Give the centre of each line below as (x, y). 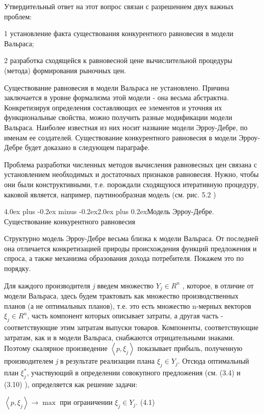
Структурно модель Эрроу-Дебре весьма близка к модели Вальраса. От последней (131, 238)
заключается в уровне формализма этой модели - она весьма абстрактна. (116, 97)
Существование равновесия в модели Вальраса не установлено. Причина (117, 87)
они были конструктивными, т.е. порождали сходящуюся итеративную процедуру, (131, 184)
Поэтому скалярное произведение (56, 348)
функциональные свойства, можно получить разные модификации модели (118, 117)
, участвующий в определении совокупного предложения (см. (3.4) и (134, 373)
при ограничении (86, 402)
